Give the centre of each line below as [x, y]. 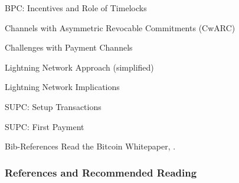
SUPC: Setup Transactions [53, 106]
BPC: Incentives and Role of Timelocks [76, 8]
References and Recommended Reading [101, 172]
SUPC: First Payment [45, 126]
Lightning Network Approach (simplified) [79, 67]
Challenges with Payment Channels [69, 47]
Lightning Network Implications [62, 87]
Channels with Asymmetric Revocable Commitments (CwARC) [120, 27]
